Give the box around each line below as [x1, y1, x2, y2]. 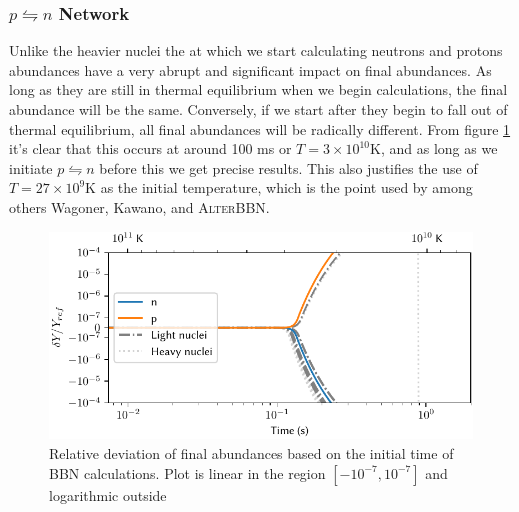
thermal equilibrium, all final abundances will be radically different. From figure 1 [9, 118, 511, 139]
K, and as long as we [370, 138, 498, 159]
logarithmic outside [49, 484, 167, 505]
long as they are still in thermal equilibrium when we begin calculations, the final [9, 79, 508, 100]
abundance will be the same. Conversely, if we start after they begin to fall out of [9, 99, 508, 119]
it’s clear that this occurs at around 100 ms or [9, 138, 292, 159]
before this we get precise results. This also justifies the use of [99, 157, 478, 178]
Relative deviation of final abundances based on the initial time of [49, 442, 454, 463]
